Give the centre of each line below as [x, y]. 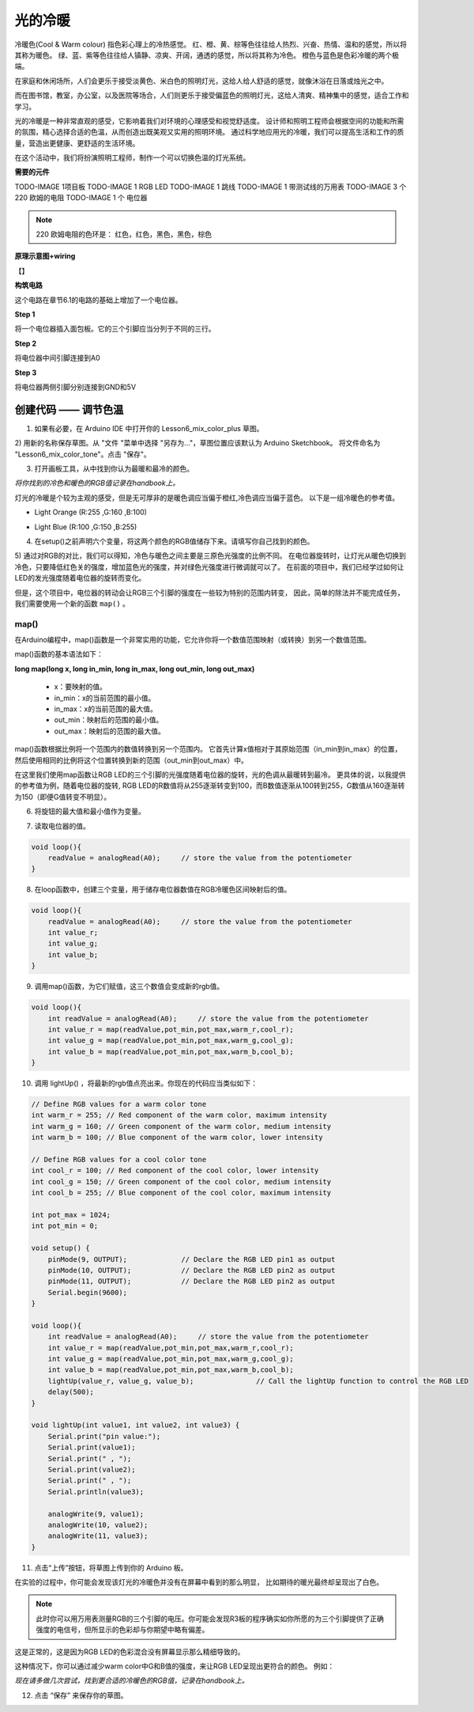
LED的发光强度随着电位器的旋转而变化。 [80, 578]
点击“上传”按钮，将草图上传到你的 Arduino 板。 [111, 1567]
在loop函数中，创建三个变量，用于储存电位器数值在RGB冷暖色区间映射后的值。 [163, 889]
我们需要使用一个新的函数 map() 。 [72, 603]
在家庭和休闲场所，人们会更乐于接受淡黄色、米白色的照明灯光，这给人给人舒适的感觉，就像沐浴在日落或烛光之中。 [201, 81]
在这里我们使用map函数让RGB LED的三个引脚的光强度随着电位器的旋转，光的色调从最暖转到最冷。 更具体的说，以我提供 [210, 775]
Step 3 [26, 373]
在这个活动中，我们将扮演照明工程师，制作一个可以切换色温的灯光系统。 [132, 157]
